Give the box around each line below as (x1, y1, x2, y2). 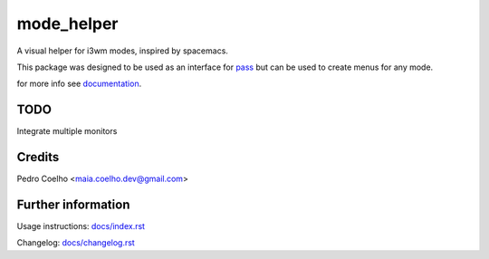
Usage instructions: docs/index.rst (16, 221, 145, 232)
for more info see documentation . (16, 78, 142, 90)
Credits (16, 149, 60, 165)
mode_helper (16, 14, 119, 34)
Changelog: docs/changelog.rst (16, 237, 135, 248)
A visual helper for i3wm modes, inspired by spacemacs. (16, 45, 228, 56)
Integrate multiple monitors (16, 126, 118, 137)
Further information (16, 197, 130, 212)
